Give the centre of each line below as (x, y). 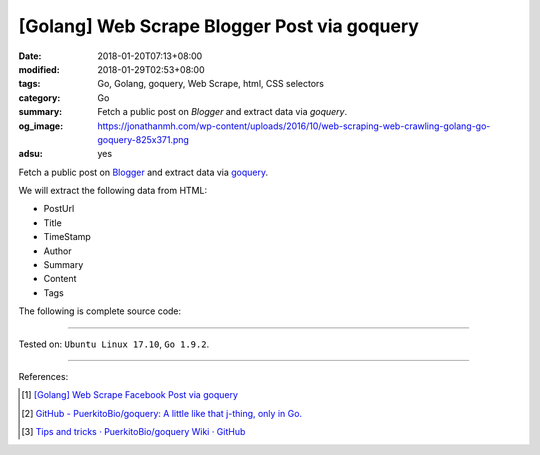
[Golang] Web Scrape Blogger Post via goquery (219, 26)
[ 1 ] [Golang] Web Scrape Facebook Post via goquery (130, 395)
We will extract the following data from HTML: (113, 191)
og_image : (41, 126)
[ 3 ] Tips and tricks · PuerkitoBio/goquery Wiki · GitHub (133, 432)
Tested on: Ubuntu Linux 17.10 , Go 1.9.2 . (114, 344)
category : (39, 97)
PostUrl (59, 209)
